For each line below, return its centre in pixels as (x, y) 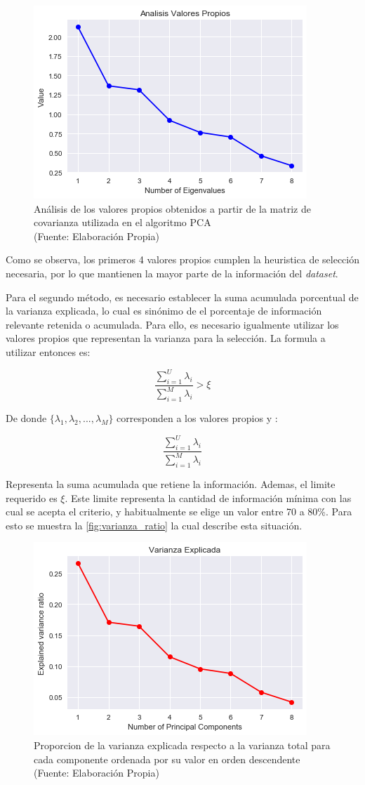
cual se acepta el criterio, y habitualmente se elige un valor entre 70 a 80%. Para (179, 512)
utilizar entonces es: (48, 351)
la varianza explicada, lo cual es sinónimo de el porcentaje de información (164, 311)
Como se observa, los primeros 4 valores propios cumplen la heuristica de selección (182, 259)
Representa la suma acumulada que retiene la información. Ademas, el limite (171, 484)
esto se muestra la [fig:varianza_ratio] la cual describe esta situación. (154, 525)
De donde (26, 418)
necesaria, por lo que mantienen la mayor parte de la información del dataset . (172, 273)
